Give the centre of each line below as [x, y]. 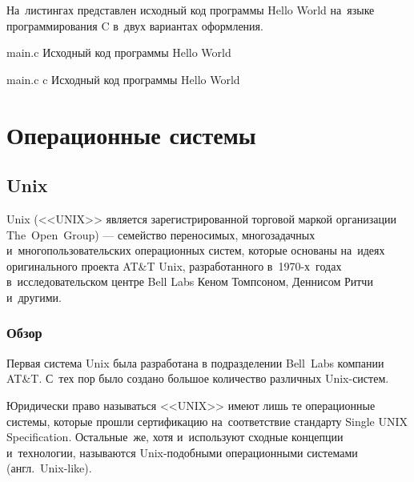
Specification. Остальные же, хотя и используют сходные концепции [175, 437]
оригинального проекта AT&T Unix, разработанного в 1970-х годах [174, 265]
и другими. [34, 297]
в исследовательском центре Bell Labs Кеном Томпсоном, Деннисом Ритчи [190, 281]
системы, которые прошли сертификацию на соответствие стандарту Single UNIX [207, 421]
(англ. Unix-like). [49, 468]
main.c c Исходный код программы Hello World [123, 79]
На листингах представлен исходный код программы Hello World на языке [191, 10]
